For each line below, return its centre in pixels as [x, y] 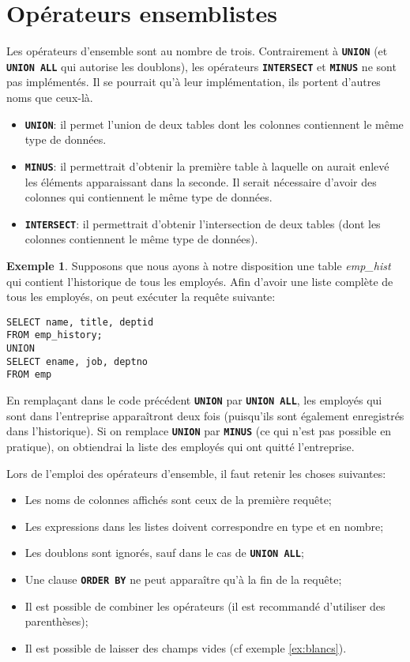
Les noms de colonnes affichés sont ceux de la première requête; [178, 500]
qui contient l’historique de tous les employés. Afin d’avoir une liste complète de [200, 281]
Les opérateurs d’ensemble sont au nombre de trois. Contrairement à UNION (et [197, 51]
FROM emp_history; [55, 335]
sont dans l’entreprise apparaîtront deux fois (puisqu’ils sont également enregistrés [205, 415]
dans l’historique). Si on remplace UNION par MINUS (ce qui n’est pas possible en [199, 431]
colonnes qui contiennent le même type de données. [149, 197]
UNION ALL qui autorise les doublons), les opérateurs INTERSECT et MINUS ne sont [201, 66]
